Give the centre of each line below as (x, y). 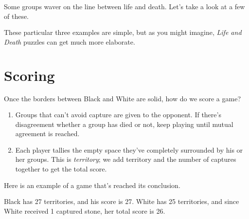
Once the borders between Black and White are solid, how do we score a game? (123, 98)
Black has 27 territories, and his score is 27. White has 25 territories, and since (122, 201)
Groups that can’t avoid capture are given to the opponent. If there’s (118, 115)
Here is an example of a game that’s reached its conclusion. (92, 185)
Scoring (29, 75)
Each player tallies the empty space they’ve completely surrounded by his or (129, 149)
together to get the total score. (61, 169)
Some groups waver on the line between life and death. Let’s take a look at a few (124, 6)
